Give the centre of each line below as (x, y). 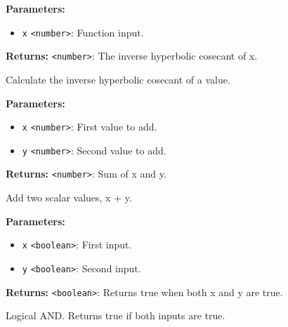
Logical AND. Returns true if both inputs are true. (116, 315)
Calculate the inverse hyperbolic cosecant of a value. (118, 79)
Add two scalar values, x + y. (69, 198)
